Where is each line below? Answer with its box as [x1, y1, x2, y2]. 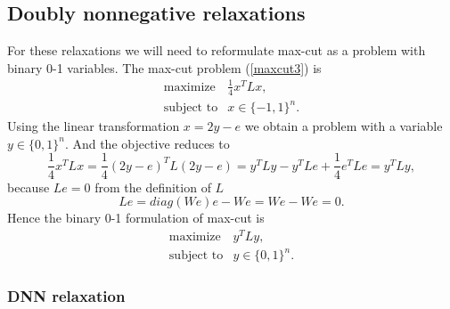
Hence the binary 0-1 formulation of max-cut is [7, 208, 265, 227]
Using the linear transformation [7, 117, 180, 135]
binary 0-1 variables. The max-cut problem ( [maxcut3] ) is [7, 58, 322, 77]
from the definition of [94, 177, 211, 196]
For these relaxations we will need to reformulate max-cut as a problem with [7, 41, 426, 60]
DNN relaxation [7, 285, 126, 307]
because [7, 177, 50, 196]
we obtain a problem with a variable [244, 117, 443, 135]
